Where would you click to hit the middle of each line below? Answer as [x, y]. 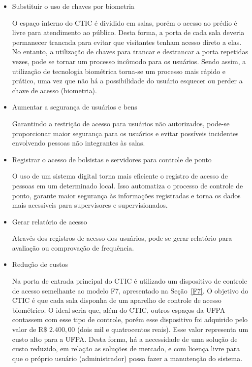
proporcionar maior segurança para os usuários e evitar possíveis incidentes [125, 133]
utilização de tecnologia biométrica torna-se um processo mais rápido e [119, 71]
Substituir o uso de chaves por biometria [73, 6]
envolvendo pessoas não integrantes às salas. [79, 143]
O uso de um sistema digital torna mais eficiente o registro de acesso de [120, 176]
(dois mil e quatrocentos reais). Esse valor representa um [163, 329]
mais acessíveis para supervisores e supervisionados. [90, 205]
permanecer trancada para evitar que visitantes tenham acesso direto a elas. [127, 42]
